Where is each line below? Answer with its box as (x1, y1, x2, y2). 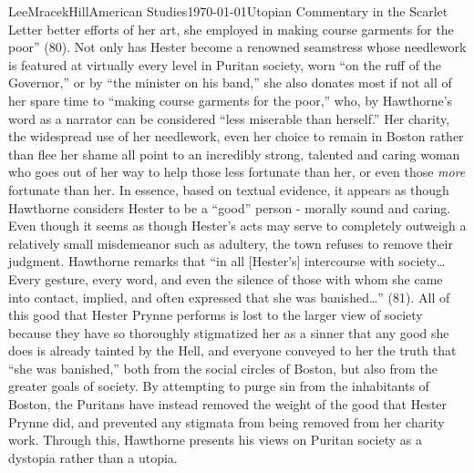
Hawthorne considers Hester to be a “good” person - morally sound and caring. (8, 198, 451, 217)
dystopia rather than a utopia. (8, 447, 178, 467)
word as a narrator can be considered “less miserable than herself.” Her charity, (8, 108, 450, 128)
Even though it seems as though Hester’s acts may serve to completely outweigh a (8, 216, 467, 235)
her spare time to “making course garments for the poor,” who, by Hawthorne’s (8, 90, 453, 109)
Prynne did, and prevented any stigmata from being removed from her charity (8, 412, 445, 431)
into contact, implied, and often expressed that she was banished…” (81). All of (8, 287, 450, 306)
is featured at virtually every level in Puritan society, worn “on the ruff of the (8, 55, 442, 74)
